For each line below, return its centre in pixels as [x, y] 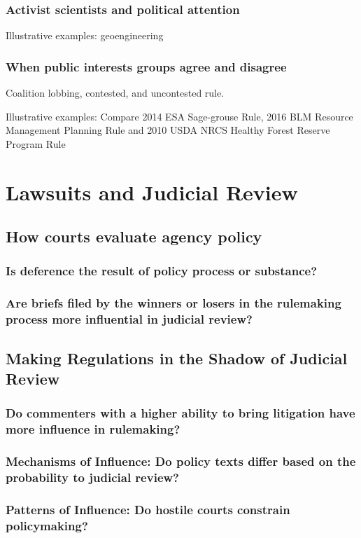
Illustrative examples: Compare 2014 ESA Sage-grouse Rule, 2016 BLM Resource [179, 116]
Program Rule [36, 143]
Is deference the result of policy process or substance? [162, 271]
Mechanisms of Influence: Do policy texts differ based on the [181, 461]
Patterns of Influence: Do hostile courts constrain [148, 509]
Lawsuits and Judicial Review [152, 192]
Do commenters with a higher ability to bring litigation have [180, 413]
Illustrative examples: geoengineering [85, 35]
